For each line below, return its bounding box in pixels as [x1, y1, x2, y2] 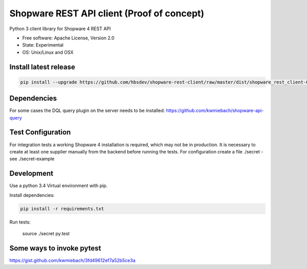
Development [9, 169, 54, 178]
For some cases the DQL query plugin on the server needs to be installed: [9, 107, 165, 114]
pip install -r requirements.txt [20, 206, 104, 212]
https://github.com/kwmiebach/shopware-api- [166, 107, 264, 114]
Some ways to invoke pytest [9, 243, 101, 253]
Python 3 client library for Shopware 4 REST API [9, 26, 111, 32]
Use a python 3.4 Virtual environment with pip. [9, 183, 108, 189]
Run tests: [9, 219, 31, 225]
